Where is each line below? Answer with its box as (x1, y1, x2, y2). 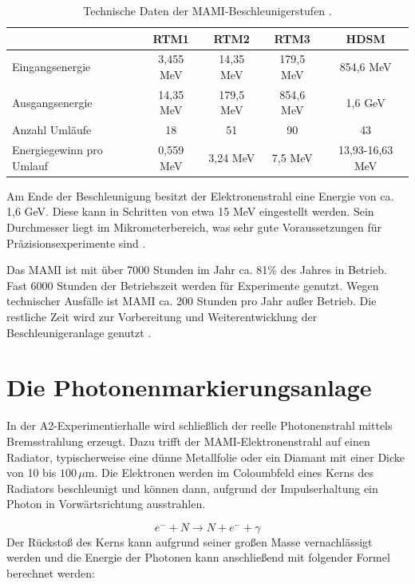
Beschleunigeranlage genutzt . (6, 324, 152, 340)
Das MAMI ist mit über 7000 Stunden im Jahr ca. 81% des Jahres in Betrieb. (6, 261, 387, 278)
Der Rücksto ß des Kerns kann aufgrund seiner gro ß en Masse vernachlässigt (6, 533, 373, 550)
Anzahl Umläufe (12, 121, 92, 138)
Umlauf (12, 157, 49, 173)
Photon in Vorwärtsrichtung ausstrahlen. (6, 495, 206, 512)
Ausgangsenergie (12, 93, 93, 110)
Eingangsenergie (12, 58, 91, 75)
